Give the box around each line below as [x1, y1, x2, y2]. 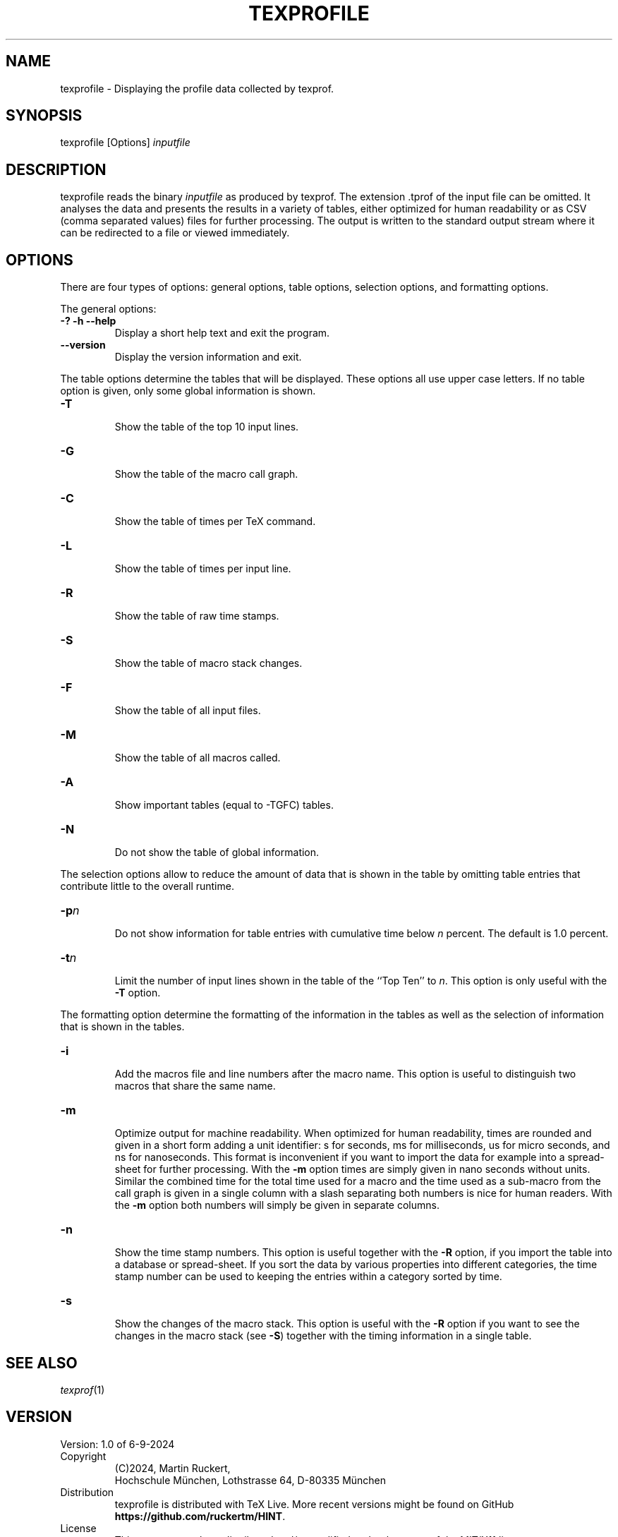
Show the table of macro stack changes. [114, 657, 303, 670]
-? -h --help [60, 315, 116, 327]
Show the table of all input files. [114, 704, 261, 717]
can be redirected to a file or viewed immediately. [60, 227, 290, 239]
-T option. [114, 987, 161, 999]
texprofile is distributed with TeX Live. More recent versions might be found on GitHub [114, 1497, 514, 1510]
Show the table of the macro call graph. [114, 468, 298, 481]
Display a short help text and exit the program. [114, 327, 330, 339]
